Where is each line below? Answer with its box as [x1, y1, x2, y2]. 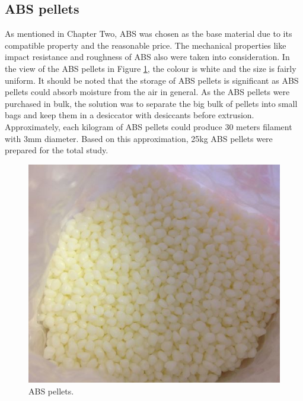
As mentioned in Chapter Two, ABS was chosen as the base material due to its [5, 27, 292, 40]
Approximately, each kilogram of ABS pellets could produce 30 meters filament [5, 120, 292, 132]
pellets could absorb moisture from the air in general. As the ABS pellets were [5, 86, 290, 98]
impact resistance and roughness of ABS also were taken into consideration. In [5, 50, 290, 63]
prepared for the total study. [5, 144, 109, 156]
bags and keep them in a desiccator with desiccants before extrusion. [5, 109, 254, 121]
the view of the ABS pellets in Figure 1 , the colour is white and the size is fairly [5, 62, 296, 74]
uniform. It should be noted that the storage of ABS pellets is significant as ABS [5, 74, 299, 86]
